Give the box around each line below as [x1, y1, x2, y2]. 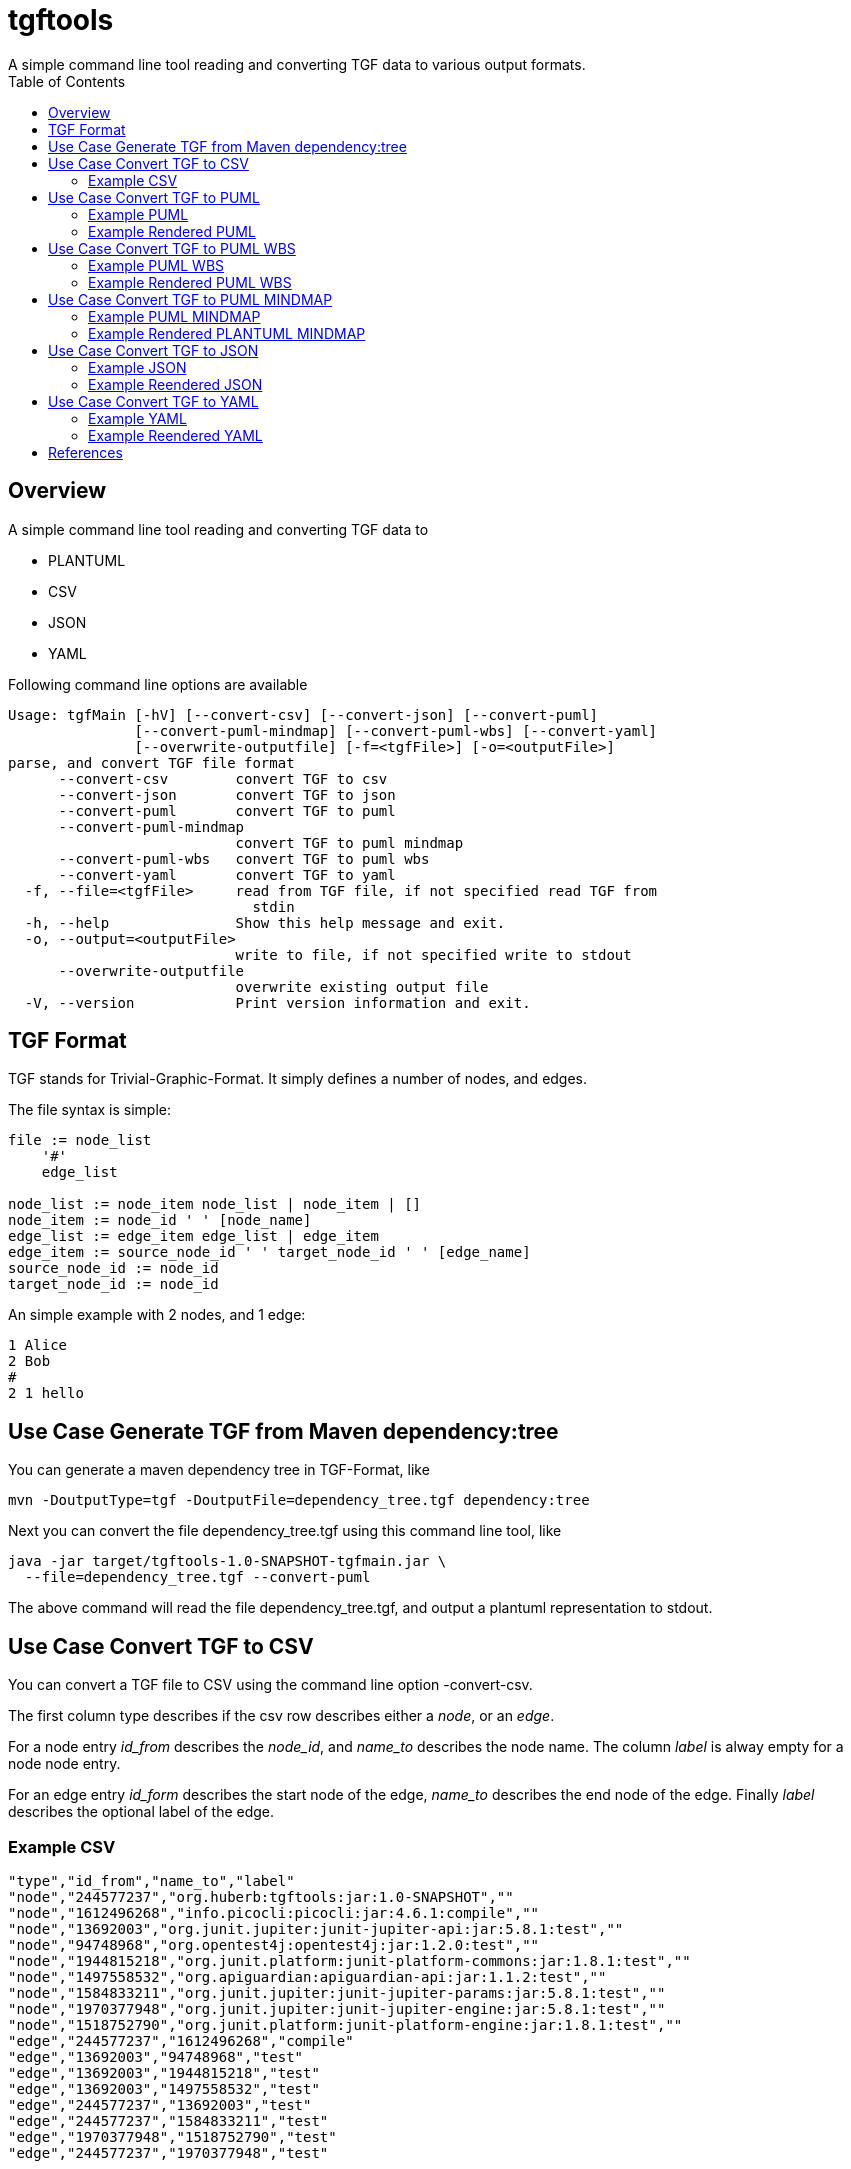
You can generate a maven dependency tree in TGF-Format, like [8, 1461, 430, 1479]
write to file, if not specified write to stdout [235, 946, 632, 963]
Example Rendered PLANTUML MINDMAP [88, 324, 366, 342]
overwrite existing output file [235, 978, 489, 995]
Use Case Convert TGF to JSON [48, 341, 259, 359]
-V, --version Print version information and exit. [24, 994, 531, 1011]
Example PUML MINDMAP [88, 307, 261, 325]
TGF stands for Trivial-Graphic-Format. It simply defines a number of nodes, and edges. [8, 1070, 588, 1088]
